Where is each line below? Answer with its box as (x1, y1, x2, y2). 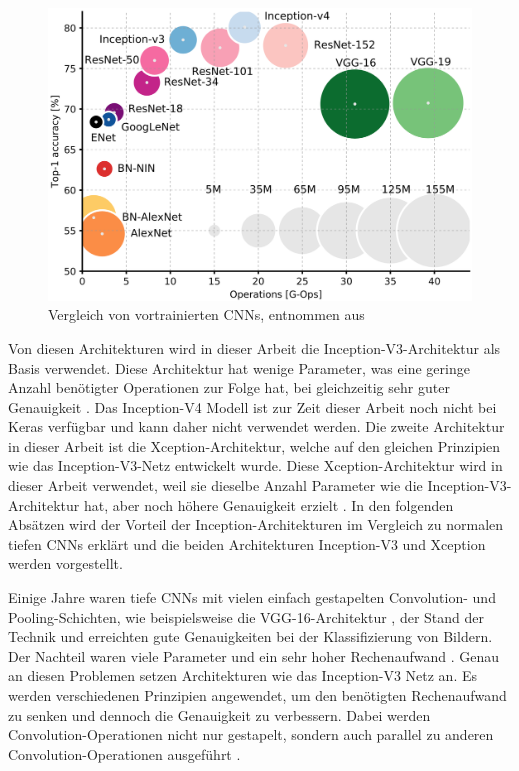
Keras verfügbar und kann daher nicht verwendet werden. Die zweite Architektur (8, 416, 505, 437)
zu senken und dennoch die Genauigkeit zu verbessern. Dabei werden (8, 704, 431, 725)
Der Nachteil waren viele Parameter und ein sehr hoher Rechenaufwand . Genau (8, 645, 499, 666)
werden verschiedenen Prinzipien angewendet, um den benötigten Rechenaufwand (8, 685, 507, 706)
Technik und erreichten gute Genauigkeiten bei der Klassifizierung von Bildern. (8, 626, 493, 647)
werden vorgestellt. (8, 553, 123, 574)
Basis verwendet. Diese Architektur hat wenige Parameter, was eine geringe (8, 357, 470, 378)
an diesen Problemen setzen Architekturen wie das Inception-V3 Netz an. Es (8, 665, 477, 686)
